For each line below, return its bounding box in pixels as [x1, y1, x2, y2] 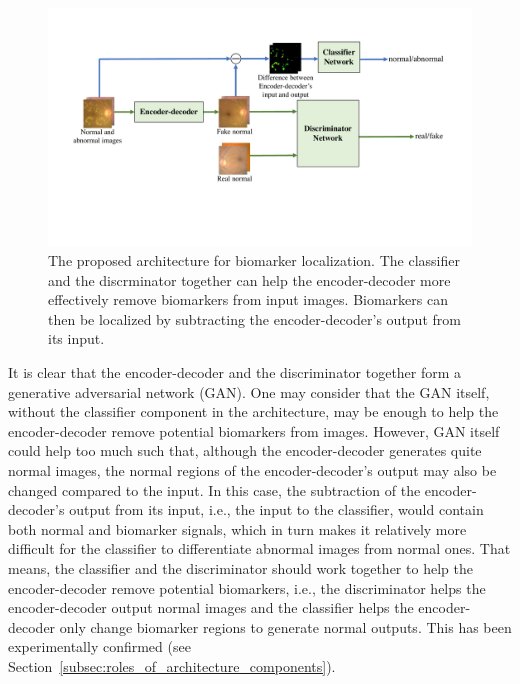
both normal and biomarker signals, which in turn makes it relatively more [8, 518, 467, 539]
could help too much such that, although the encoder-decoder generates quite [8, 440, 482, 461]
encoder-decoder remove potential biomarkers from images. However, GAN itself [8, 420, 500, 441]
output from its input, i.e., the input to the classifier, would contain [69, 499, 484, 520]
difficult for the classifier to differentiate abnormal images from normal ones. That [8, 538, 511, 559]
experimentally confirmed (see [8, 636, 191, 657]
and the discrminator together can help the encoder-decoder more [48, 269, 451, 290]
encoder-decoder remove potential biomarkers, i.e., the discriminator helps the [8, 577, 486, 598]
